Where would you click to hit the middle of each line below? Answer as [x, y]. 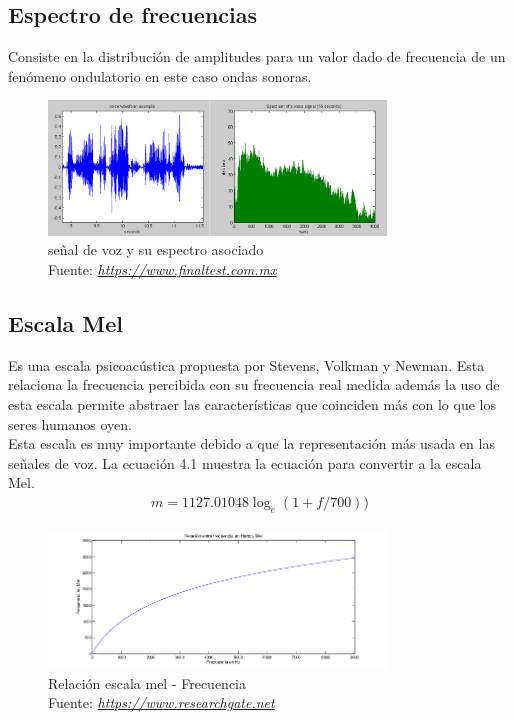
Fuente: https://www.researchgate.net [161, 702]
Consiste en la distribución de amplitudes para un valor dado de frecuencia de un [257, 56]
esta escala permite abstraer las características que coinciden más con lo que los [252, 404]
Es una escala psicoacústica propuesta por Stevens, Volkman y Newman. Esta [246, 364]
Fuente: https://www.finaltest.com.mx [162, 269]
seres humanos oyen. [70, 423]
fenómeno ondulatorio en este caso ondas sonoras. [160, 75]
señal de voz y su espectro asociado [156, 249]
